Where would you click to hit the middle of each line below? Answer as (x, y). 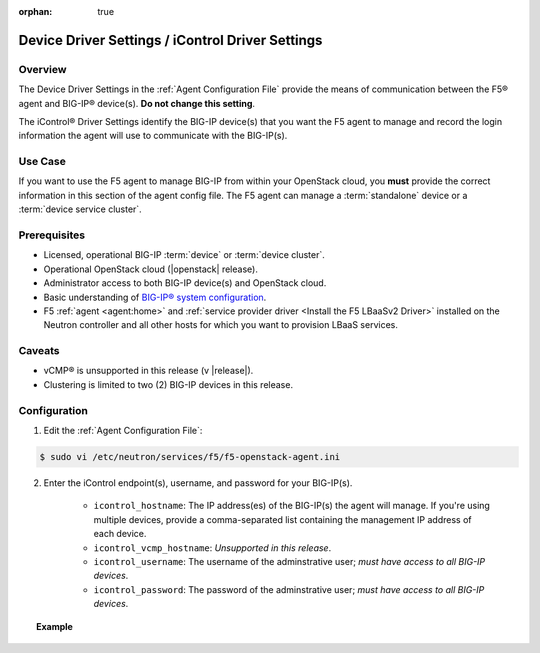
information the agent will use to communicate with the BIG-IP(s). (153, 136)
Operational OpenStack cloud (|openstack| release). (151, 269)
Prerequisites (51, 235)
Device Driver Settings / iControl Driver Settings (170, 40)
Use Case (42, 162)
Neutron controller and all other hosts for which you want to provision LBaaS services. (221, 325)
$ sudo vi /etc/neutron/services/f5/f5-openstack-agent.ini (190, 456)
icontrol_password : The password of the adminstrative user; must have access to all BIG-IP (289, 589)
